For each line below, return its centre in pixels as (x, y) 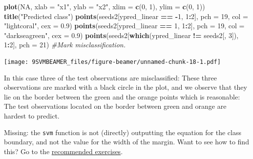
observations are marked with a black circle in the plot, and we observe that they (126, 87)
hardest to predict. (32, 116)
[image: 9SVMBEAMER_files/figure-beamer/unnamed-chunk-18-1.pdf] (112, 62)
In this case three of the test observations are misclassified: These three (110, 77)
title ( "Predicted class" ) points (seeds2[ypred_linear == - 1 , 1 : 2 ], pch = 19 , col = (126, 16)
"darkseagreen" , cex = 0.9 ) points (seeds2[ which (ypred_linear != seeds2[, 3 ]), (121, 35)
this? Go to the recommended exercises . (63, 151)
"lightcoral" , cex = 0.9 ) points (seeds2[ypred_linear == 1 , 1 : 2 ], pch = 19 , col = (124, 26)
